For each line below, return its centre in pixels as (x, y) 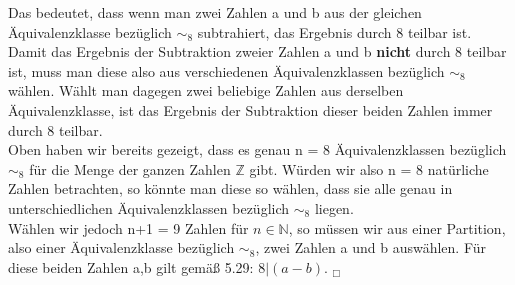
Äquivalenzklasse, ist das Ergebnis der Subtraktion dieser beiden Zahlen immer (250, 109)
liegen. (334, 207)
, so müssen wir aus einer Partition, (397, 227)
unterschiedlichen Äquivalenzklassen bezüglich (149, 207)
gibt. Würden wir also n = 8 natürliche (369, 168)
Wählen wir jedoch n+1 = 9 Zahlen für (128, 227)
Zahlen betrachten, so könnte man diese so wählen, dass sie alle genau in (230, 188)
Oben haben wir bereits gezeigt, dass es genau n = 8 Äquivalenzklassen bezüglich (257, 149)
